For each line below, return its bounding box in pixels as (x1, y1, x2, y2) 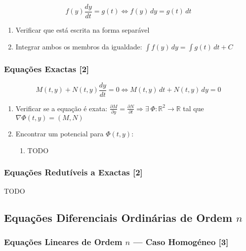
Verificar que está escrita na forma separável (15, 25, 150, 35)
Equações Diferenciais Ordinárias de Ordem (4, 209, 233, 225)
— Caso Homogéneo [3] (133, 235, 229, 248)
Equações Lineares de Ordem (4, 235, 123, 248)
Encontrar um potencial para (15, 128, 104, 139)
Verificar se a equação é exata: (15, 103, 108, 113)
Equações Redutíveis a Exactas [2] (4, 166, 143, 178)
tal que (183, 103, 204, 113)
